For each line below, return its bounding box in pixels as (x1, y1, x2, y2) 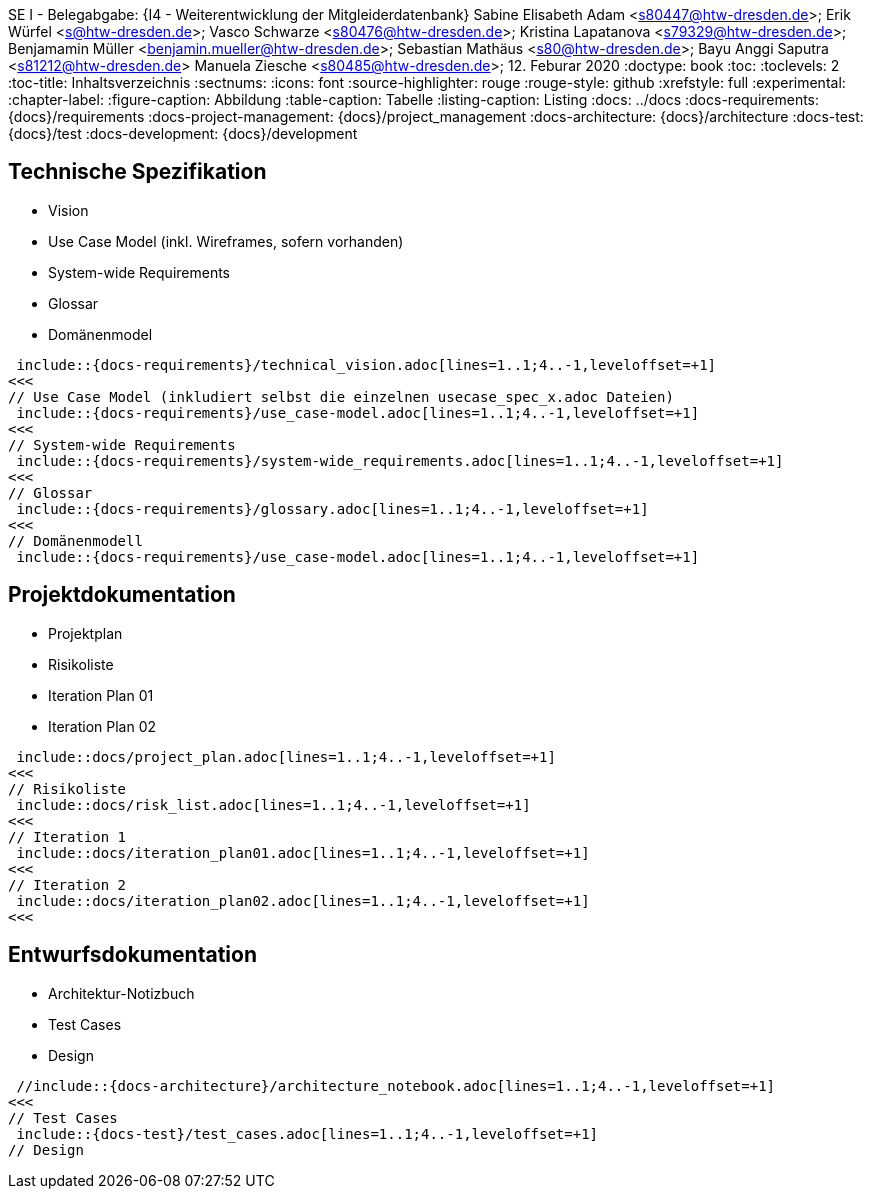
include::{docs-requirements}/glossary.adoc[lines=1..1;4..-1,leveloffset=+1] (16, 500, 649, 517)
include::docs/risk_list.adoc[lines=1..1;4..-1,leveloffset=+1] (16, 796, 531, 813)
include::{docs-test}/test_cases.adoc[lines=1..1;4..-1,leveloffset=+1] (16, 1125, 599, 1142)
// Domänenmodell (8, 532, 143, 549)
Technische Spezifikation (8, 159, 267, 185)
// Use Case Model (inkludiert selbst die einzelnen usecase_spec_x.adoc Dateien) (8, 388, 674, 405)
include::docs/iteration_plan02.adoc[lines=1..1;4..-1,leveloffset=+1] (16, 892, 590, 909)
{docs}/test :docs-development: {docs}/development (8, 125, 358, 142)
